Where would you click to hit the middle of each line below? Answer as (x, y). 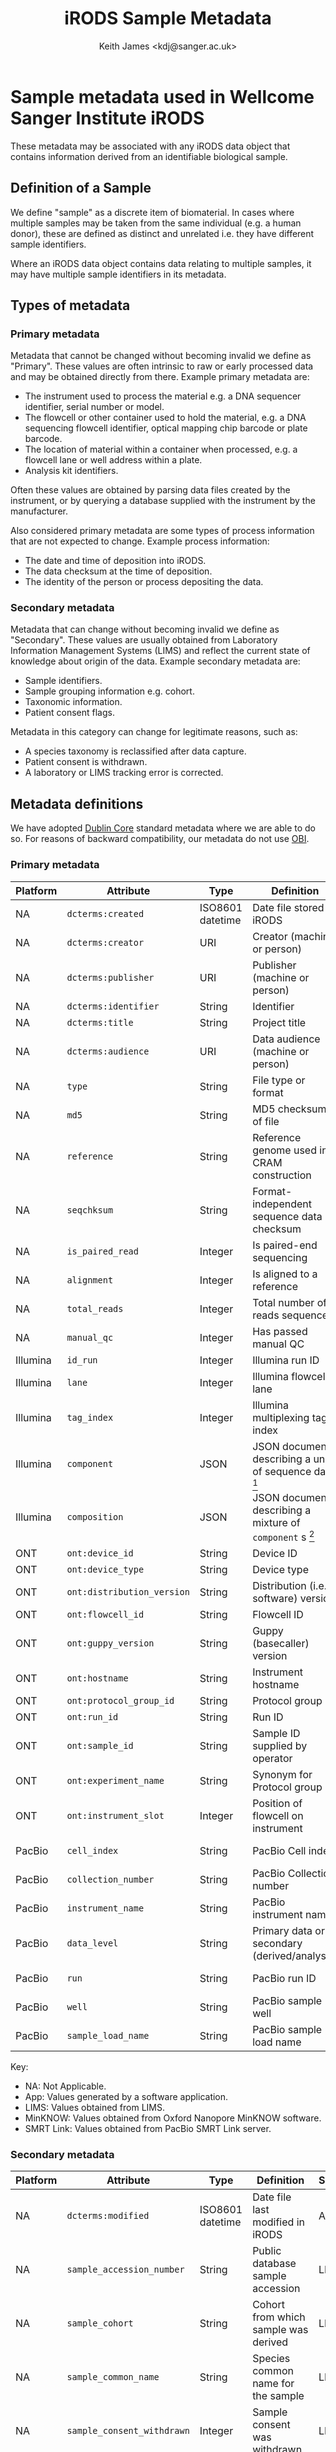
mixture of (276, 1522)
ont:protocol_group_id (120, 1700)
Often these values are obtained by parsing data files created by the (150, 490)
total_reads (95, 1308)
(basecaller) (281, 1643)
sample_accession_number (125, 2270)
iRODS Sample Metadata (168, 18)
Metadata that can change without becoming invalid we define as (145, 629)
